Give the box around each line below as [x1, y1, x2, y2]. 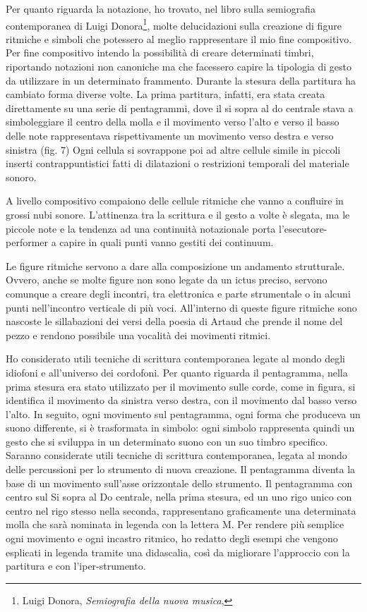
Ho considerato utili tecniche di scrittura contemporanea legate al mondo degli [6, 351, 345, 366]
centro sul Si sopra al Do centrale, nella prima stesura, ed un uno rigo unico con [6, 489, 352, 504]
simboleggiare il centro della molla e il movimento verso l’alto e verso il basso [6, 114, 339, 129]
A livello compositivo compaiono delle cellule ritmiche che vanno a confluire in [6, 193, 344, 208]
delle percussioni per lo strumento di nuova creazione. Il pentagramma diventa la [6, 462, 356, 477]
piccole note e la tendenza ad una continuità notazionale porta [6, 221, 276, 235]
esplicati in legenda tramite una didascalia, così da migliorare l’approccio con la [6, 544, 350, 559]
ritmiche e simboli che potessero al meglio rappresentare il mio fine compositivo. [6, 31, 352, 46]
